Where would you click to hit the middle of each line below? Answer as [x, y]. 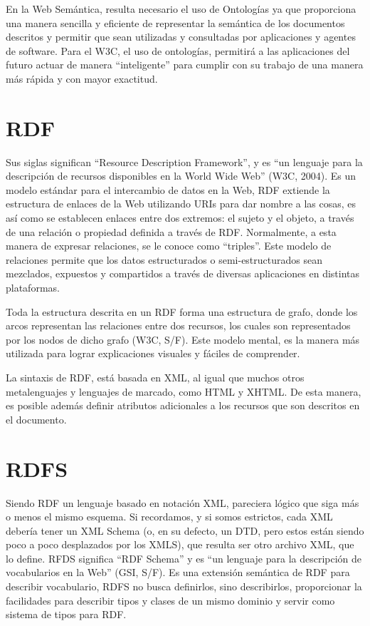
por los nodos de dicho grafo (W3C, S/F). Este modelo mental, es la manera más [183, 339]
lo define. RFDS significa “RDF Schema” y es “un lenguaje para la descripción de [184, 558]
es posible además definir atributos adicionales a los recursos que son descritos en [183, 405]
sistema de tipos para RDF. [66, 614]
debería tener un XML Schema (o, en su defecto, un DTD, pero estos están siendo [185, 530]
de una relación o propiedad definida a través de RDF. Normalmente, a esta [171, 231]
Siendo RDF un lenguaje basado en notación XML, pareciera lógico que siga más [183, 502]
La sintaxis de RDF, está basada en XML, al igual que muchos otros [155, 377]
